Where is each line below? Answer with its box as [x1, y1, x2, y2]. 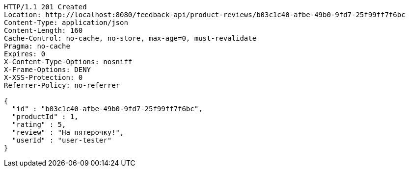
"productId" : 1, [12, 113, 79, 121]
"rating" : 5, [12, 121, 66, 128]
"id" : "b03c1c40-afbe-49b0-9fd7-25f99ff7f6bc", [12, 105, 203, 113]
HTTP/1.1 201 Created [4, 3, 87, 11]
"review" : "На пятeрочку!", [12, 128, 124, 136]
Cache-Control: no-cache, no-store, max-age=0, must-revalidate [4, 34, 257, 42]
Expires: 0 [4, 50, 46, 58]
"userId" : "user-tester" [12, 136, 112, 144]
